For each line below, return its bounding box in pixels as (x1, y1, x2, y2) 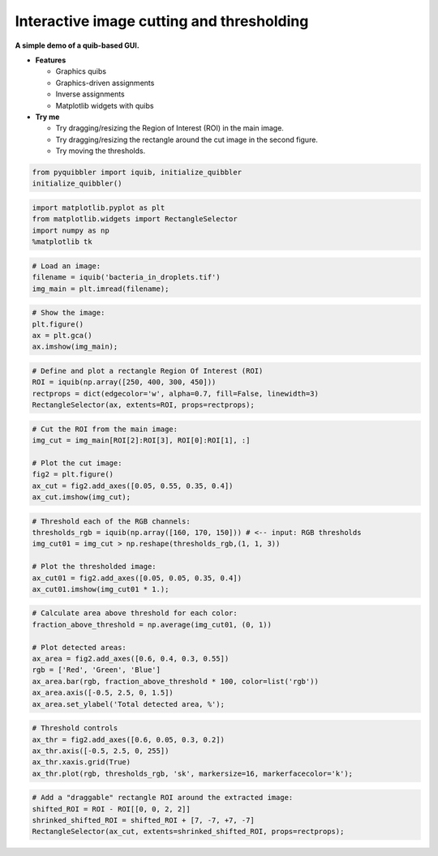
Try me (35, 112, 60, 122)
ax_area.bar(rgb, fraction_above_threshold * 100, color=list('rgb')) (32, 677, 320, 686)
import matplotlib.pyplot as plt (32, 203, 165, 212)
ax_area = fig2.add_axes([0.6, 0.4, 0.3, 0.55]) (32, 654, 230, 664)
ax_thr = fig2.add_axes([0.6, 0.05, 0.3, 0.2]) (32, 734, 225, 744)
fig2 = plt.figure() (32, 470, 114, 479)
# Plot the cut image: (32, 458, 122, 468)
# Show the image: (32, 308, 105, 318)
